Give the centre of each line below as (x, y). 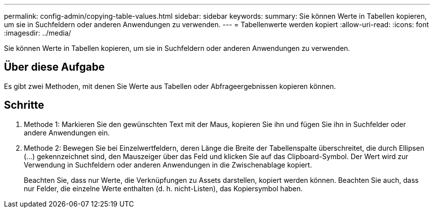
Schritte (24, 105)
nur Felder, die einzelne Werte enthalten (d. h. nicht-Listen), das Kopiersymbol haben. (163, 188)
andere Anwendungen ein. (67, 132)
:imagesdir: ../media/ (38, 33)
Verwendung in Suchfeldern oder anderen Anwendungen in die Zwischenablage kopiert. (168, 165)
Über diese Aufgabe (54, 67)
